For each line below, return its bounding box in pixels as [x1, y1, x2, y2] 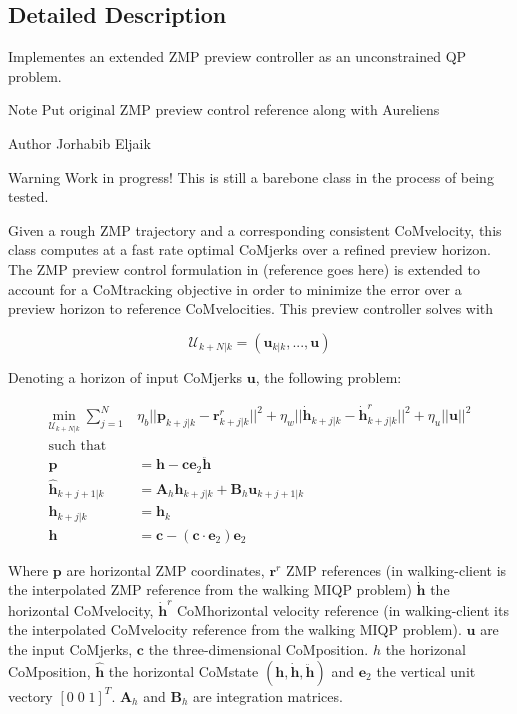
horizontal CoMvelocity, [8, 599, 154, 620]
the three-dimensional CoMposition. [148, 638, 369, 659]
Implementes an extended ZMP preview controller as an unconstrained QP [8, 46, 467, 67]
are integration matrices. [193, 685, 343, 706]
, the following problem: [255, 366, 402, 387]
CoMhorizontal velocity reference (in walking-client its [176, 599, 509, 620]
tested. [8, 186, 49, 207]
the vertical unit [376, 660, 476, 681]
